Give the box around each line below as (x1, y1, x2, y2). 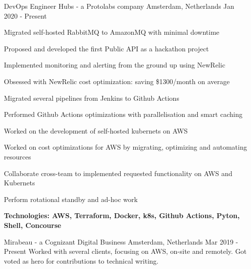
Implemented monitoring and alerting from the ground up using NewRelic (4, 60, 226, 70)
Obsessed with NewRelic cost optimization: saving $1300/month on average (4, 76, 230, 86)
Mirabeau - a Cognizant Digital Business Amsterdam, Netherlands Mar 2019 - (4, 236, 238, 247)
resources (4, 151, 31, 161)
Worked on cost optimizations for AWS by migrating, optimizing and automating (4, 142, 247, 152)
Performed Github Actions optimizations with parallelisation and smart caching (4, 109, 243, 119)
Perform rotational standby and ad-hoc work (4, 194, 138, 204)
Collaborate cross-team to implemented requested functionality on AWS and (4, 168, 232, 178)
